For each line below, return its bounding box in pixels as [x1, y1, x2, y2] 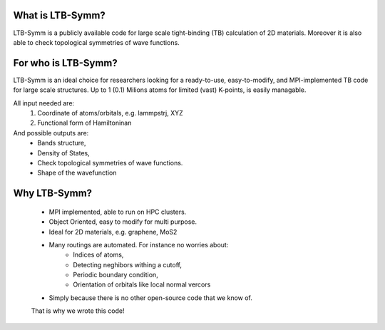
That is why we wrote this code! [31, 306, 125, 315]
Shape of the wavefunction [37, 168, 117, 177]
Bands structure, [37, 139, 86, 148]
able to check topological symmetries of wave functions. [13, 38, 180, 46]
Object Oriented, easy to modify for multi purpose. [48, 217, 197, 226]
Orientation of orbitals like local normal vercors [73, 280, 211, 289]
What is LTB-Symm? [13, 9, 106, 21]
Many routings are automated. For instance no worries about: [48, 240, 229, 249]
